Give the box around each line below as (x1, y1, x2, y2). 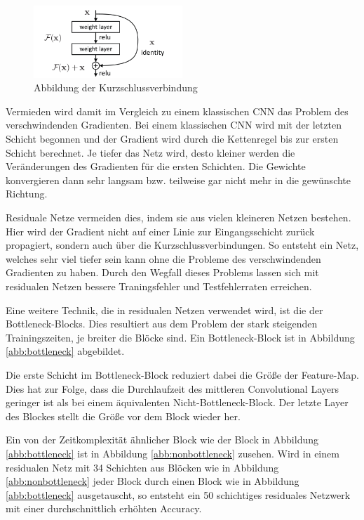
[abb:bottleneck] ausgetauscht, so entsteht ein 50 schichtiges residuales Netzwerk (6, 487, 351, 502)
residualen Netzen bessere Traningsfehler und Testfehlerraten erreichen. (6, 279, 312, 293)
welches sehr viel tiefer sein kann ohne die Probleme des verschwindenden (6, 251, 321, 266)
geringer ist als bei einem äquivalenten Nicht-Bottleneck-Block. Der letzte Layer (6, 395, 349, 410)
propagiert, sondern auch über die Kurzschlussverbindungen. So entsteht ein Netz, (6, 238, 359, 252)
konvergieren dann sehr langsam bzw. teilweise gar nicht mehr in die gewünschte (6, 172, 351, 187)
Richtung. (6, 186, 48, 201)
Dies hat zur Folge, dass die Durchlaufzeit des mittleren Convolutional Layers (6, 381, 339, 396)
